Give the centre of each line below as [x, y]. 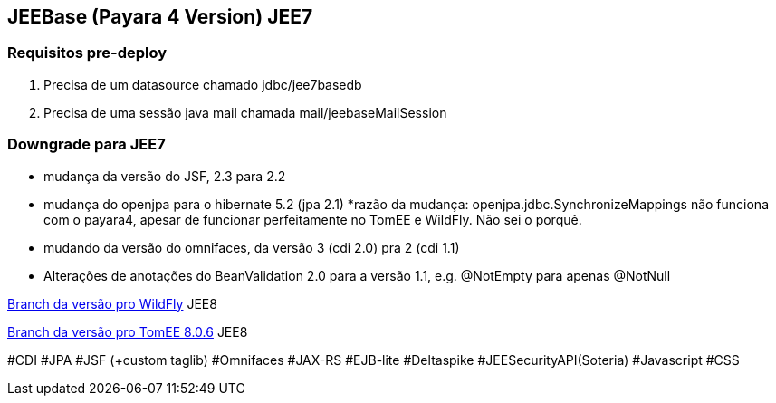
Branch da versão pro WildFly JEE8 [112, 303]
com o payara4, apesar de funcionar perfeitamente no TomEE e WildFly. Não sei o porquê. [313, 219]
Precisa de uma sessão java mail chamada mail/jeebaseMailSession [245, 112]
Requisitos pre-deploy [87, 53]
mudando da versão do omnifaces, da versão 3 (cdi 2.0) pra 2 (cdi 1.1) [252, 247]
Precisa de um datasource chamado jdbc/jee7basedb [203, 84]
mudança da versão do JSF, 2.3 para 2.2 [165, 176]
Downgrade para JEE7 [86, 144]
